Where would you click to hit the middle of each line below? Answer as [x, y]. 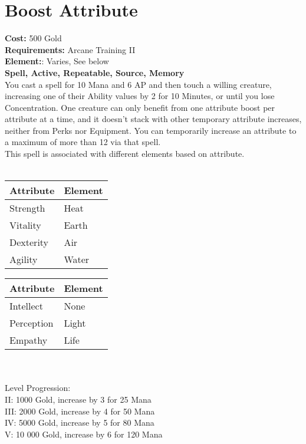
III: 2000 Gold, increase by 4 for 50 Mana [80, 411]
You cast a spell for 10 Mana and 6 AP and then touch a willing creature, [138, 84]
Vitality [25, 225]
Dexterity [29, 242]
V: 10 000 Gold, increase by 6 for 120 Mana [84, 434]
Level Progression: [38, 388]
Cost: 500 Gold [33, 38]
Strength [27, 208]
